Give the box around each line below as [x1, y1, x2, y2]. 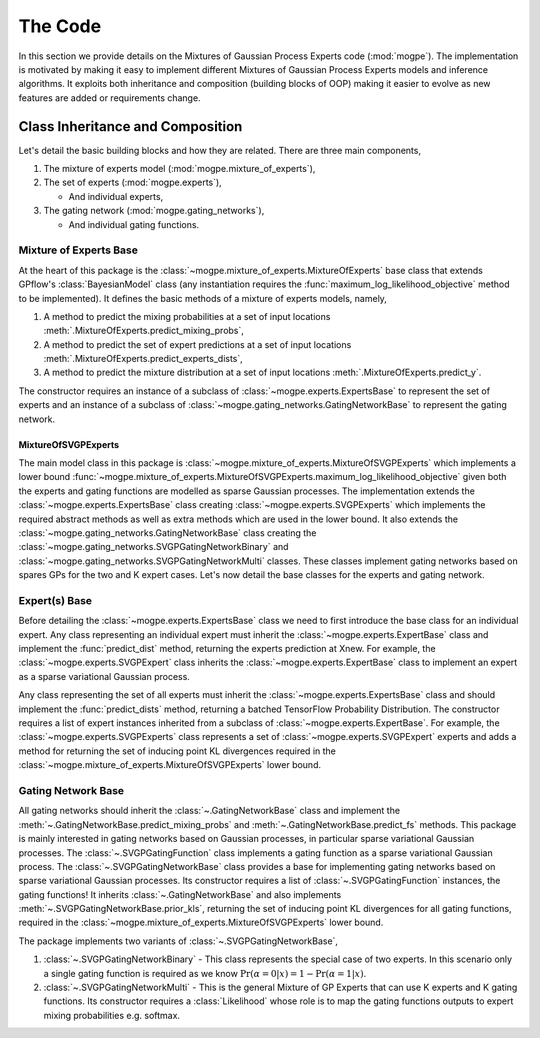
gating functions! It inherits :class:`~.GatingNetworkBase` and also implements [18, 888, 342, 900]
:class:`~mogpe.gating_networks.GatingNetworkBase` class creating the [18, 526, 317, 539]
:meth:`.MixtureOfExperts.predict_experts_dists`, [43, 353, 244, 365]
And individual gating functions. [68, 218, 200, 230]
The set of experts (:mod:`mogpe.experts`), [43, 176, 222, 189]
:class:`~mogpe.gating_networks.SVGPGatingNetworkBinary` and [18, 541, 289, 553]
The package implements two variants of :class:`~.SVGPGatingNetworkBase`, [18, 935, 339, 947]
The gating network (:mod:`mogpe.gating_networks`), [43, 205, 265, 217]
